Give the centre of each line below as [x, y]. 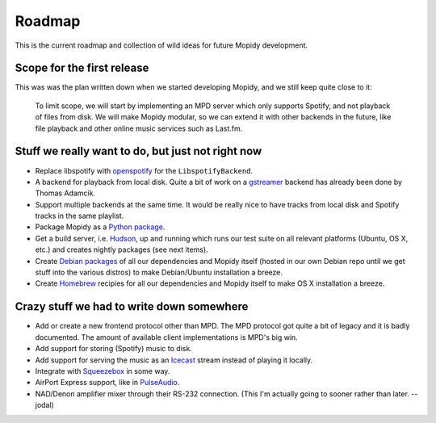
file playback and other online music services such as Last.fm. [139, 128]
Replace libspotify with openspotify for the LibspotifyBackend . [144, 170]
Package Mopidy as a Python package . [100, 227]
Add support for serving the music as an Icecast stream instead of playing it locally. [174, 360]
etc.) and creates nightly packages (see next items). [122, 249]
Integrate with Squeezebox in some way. [103, 371]
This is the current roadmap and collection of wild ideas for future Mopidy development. [161, 45]
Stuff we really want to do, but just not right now [138, 151]
